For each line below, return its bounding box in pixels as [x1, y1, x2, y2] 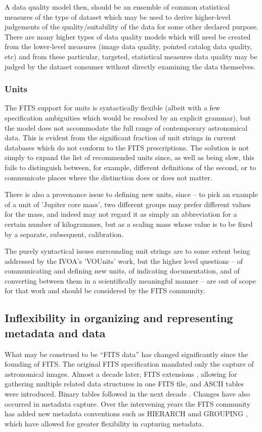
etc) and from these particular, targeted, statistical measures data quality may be [5, 51, 257, 61]
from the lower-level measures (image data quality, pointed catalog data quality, [5, 41, 252, 52]
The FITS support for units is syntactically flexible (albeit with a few [5, 102, 221, 113]
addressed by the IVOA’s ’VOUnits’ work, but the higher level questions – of [5, 255, 243, 266]
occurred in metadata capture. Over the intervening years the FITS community [5, 398, 251, 409]
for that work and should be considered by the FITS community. [5, 285, 205, 296]
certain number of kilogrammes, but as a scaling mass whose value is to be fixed [5, 218, 253, 229]
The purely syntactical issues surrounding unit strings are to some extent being [5, 246, 250, 256]
